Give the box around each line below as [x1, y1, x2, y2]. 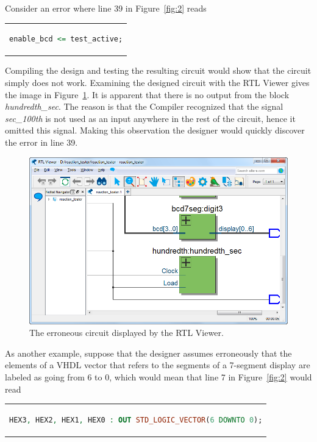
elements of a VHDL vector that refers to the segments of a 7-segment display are [5, 358, 310, 371]
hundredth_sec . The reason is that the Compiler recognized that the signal [5, 100, 283, 113]
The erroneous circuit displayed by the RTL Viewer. [29, 326, 224, 339]
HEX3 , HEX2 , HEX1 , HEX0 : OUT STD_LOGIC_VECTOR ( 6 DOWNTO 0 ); [9, 415, 263, 424]
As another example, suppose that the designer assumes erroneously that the [5, 346, 292, 359]
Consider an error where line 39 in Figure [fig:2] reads [5, 2, 207, 14]
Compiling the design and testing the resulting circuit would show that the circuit [5, 64, 312, 77]
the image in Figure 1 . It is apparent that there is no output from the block [5, 88, 290, 101]
